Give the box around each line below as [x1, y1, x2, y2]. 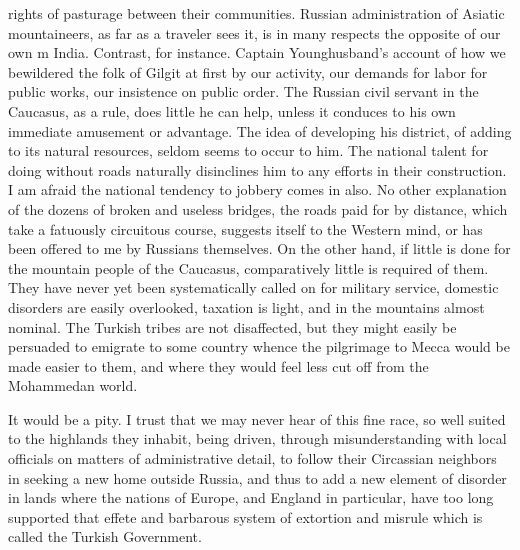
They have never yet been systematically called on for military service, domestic [8, 277, 499, 298]
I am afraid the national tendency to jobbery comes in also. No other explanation [8, 179, 507, 200]
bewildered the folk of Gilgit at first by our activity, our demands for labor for [8, 61, 488, 82]
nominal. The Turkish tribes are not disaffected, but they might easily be [8, 316, 457, 337]
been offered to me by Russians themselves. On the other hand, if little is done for [8, 238, 511, 259]
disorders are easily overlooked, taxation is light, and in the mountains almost [8, 296, 485, 317]
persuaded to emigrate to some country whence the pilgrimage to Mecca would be [8, 336, 510, 357]
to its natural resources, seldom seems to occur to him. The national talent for [8, 140, 489, 161]
